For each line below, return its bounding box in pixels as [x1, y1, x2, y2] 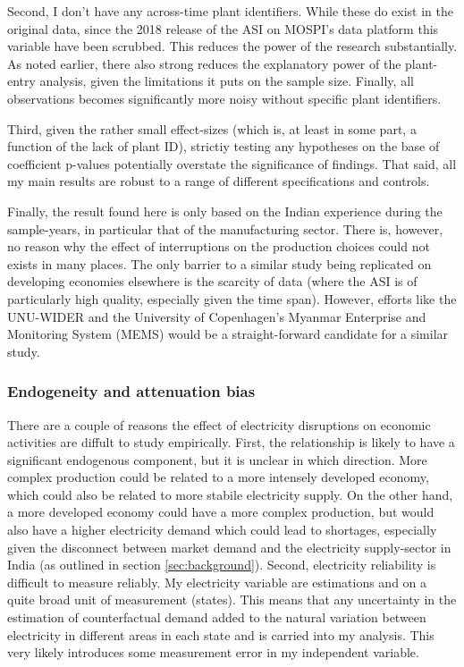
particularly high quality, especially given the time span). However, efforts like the [7, 289, 457, 308]
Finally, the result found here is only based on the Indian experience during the [7, 201, 443, 220]
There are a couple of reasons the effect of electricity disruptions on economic [7, 415, 431, 434]
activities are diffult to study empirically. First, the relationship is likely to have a [7, 433, 455, 452]
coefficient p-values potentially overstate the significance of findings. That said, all [7, 154, 457, 173]
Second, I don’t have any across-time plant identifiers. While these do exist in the [7, 2, 453, 20]
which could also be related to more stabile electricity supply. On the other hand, [7, 485, 453, 503]
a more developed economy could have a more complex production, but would [7, 502, 434, 521]
